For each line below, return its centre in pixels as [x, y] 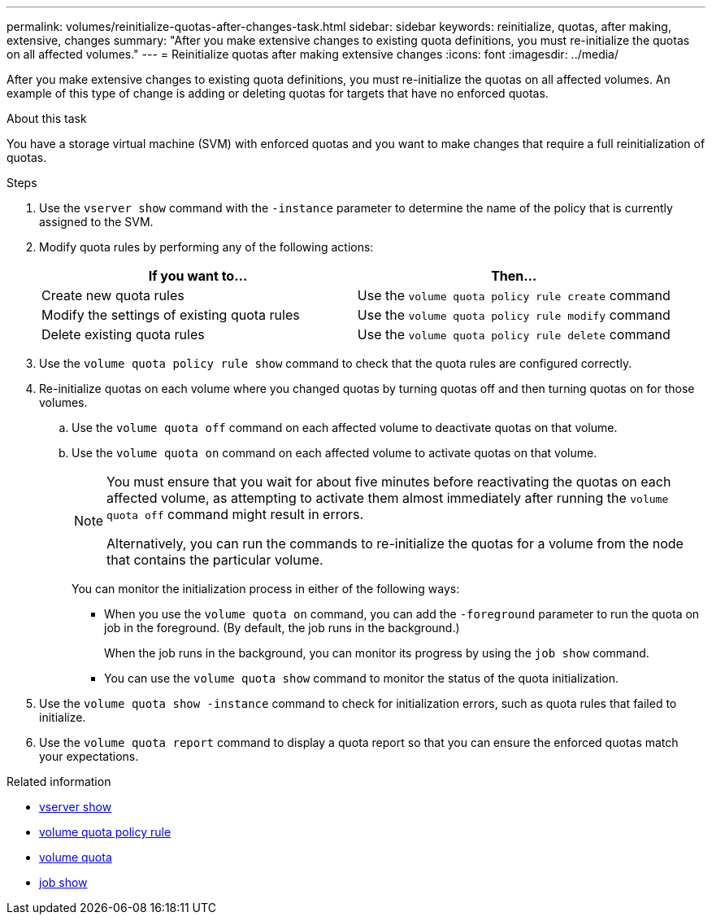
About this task [47, 118]
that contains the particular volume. [215, 560]
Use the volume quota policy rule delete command [514, 334]
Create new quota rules [113, 295]
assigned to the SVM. [96, 222]
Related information [59, 781]
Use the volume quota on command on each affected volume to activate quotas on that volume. [334, 453]
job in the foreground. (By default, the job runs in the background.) [282, 628]
